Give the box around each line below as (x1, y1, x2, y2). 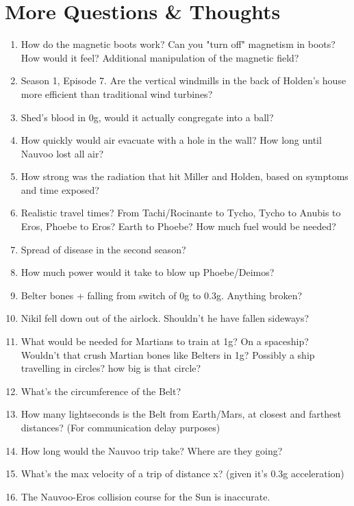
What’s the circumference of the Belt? (21, 383, 181, 398)
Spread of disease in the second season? (21, 242, 186, 256)
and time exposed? (21, 182, 99, 197)
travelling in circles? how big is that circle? (21, 361, 201, 375)
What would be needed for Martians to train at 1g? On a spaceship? (21, 334, 309, 349)
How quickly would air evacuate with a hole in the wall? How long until (21, 133, 322, 147)
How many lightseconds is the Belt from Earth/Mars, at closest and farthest (21, 407, 342, 421)
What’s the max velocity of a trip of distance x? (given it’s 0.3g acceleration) (21, 466, 344, 481)
